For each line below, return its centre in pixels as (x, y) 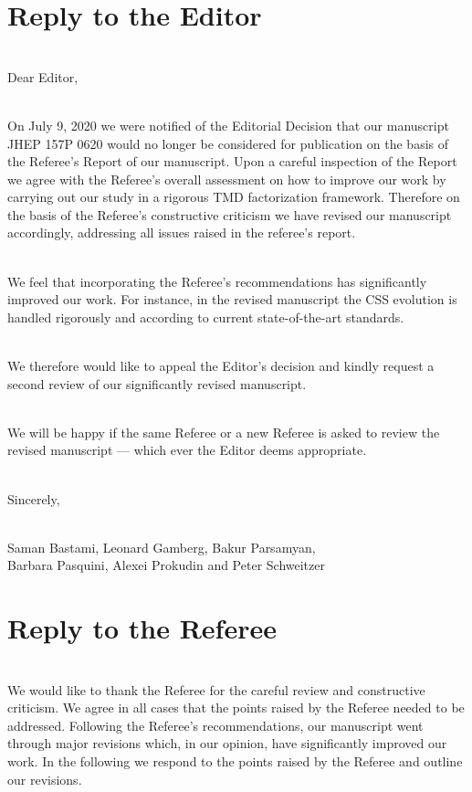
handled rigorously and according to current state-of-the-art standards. (206, 317)
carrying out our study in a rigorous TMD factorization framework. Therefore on (234, 197)
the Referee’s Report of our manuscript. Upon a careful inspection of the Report (232, 161)
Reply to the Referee (142, 628)
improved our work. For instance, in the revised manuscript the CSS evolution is (232, 299)
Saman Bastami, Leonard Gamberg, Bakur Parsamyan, (162, 547)
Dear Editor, (43, 76)
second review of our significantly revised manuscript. (157, 383)
